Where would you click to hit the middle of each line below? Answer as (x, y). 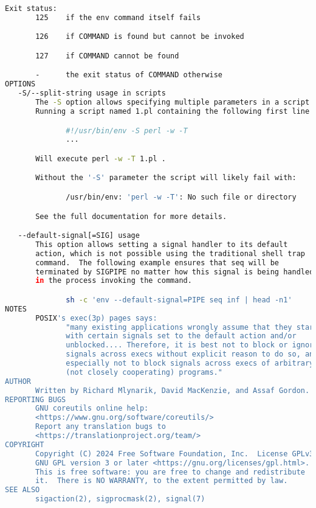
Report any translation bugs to (101, 427)
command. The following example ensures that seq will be (157, 263)
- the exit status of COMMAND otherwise (129, 75)
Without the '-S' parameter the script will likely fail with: (166, 178)
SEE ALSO (22, 490)
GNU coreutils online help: (92, 409)
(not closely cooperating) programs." (144, 372)
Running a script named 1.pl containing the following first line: (175, 111)
